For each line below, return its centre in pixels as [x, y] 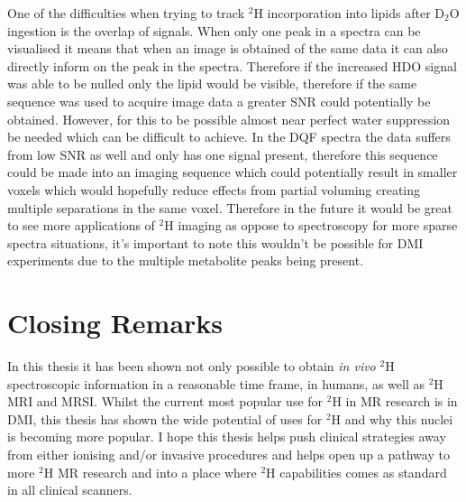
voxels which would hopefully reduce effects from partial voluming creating [214, 189]
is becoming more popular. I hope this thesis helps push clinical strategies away [227, 437]
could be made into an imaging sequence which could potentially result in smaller [233, 172]
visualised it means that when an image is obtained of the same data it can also [228, 48]
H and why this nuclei [392, 418]
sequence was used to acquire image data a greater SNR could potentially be [219, 101]
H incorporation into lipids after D [349, 13]
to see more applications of [81, 225]
